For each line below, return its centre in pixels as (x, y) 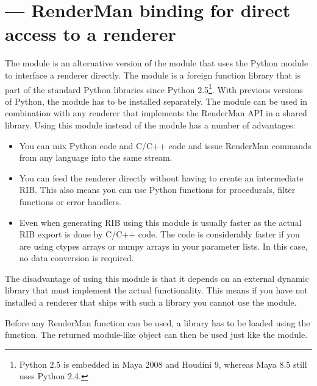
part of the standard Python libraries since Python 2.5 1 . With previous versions (154, 88)
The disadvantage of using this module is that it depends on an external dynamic (157, 278)
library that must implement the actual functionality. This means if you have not (156, 290)
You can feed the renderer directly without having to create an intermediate (161, 177)
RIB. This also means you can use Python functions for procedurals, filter (157, 190)
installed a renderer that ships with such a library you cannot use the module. (151, 302)
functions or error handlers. (70, 201)
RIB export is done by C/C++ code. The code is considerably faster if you (159, 234)
